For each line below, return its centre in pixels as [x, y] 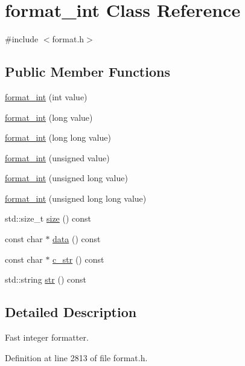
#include [22, 39]
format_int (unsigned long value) [66, 178]
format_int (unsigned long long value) [76, 198]
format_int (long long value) [58, 137]
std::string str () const [46, 279]
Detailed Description [71, 312]
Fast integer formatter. [47, 337]
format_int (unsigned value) [57, 157]
